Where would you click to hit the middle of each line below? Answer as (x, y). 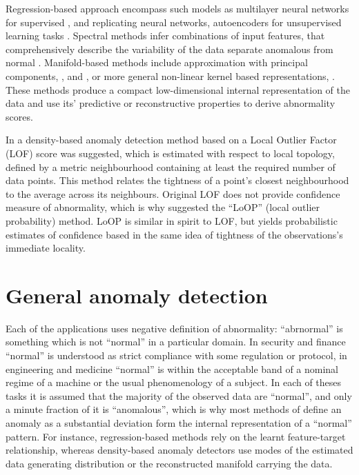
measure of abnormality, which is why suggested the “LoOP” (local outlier (163, 207)
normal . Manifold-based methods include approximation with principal (157, 62)
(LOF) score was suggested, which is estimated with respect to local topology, (170, 153)
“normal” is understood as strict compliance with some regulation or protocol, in (176, 355)
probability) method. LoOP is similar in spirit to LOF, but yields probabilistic (172, 220)
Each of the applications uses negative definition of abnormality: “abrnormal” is (174, 328)
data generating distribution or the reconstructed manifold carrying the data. (169, 463)
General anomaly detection (137, 295)
